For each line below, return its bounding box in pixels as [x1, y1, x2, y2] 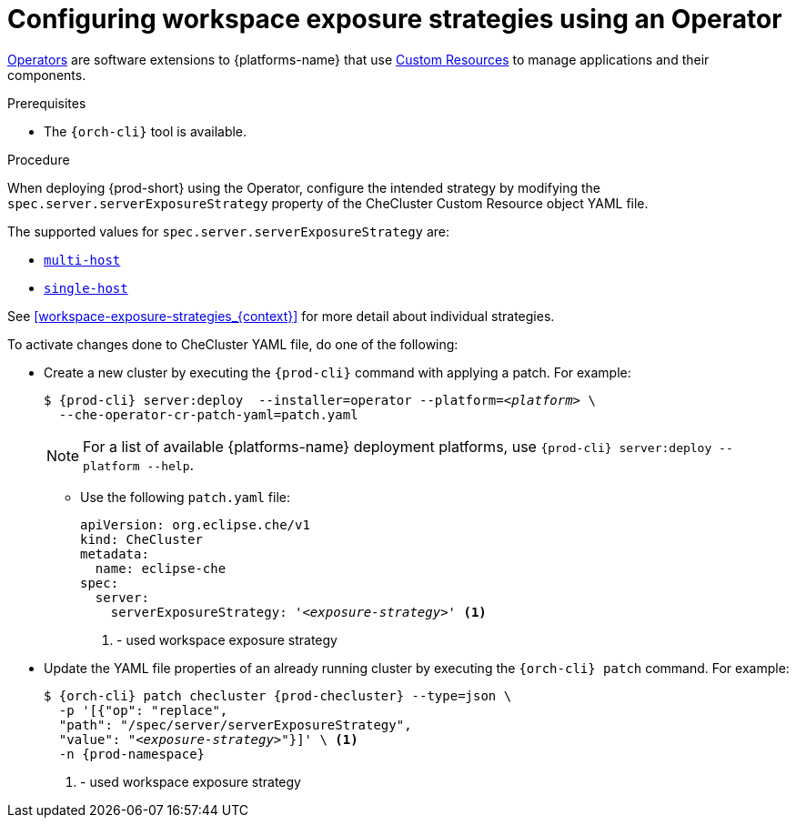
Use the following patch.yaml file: [80, 488, 291, 505]
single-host [44, 280, 128, 296]
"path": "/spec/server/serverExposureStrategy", [58, 717, 412, 732]
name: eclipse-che [95, 560, 227, 576]
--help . [146, 455, 195, 474]
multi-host [44, 252, 121, 267]
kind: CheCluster [80, 531, 203, 547]
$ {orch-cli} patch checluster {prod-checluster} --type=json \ [44, 688, 512, 703]
